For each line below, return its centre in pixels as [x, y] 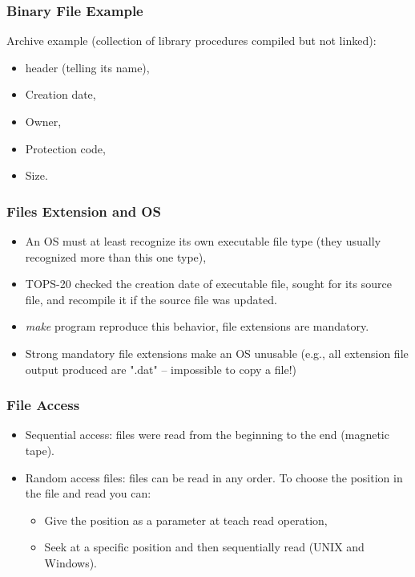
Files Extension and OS [84, 211]
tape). [40, 450]
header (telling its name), [87, 67]
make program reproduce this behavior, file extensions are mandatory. [197, 326]
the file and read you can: [88, 493]
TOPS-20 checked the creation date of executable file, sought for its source [208, 284]
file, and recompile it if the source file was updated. [151, 299]
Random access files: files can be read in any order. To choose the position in [214, 477]
